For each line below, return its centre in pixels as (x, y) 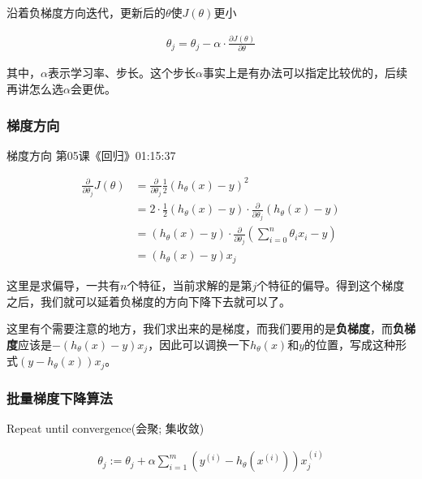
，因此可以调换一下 (199, 344)
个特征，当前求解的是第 (189, 285)
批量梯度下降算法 (60, 397)
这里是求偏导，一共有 (63, 285)
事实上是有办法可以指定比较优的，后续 (305, 73)
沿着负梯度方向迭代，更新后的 (86, 12)
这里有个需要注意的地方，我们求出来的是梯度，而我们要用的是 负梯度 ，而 (200, 328)
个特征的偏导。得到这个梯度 (331, 285)
